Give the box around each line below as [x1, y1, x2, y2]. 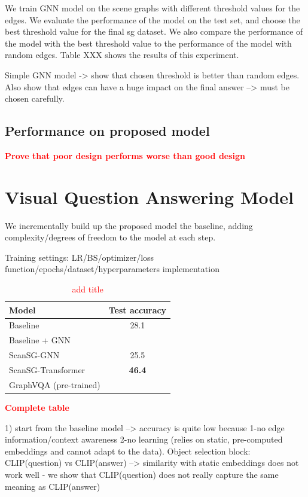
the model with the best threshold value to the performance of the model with [5, 36, 292, 49]
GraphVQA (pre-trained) [9, 378, 100, 391]
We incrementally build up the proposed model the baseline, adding [5, 219, 253, 231]
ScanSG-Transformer [9, 364, 86, 376]
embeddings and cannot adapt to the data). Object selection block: [5, 444, 251, 457]
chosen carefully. [5, 92, 65, 105]
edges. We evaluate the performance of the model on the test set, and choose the [5, 13, 300, 26]
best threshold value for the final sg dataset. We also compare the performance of [5, 25, 303, 38]
